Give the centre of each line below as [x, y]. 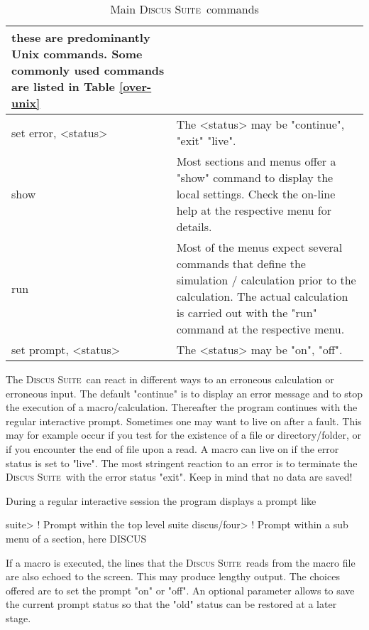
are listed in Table [63, 86]
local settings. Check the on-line [256, 194]
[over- [136, 86]
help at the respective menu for [254, 210]
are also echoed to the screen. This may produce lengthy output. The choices [173, 576]
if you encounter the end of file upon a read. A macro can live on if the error [172, 448]
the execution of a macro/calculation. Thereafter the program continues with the [182, 407]
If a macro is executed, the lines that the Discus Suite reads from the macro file [181, 562]
